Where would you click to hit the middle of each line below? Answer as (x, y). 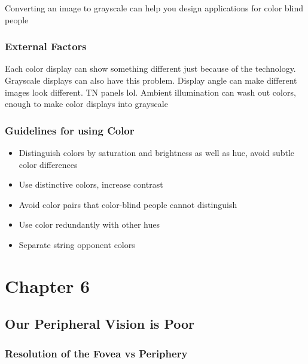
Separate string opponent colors (77, 244)
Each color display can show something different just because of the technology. (150, 68)
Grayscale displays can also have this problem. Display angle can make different (151, 80)
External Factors (46, 46)
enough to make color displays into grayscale (86, 104)
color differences (48, 164)
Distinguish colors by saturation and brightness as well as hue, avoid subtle (157, 152)
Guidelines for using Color (70, 130)
